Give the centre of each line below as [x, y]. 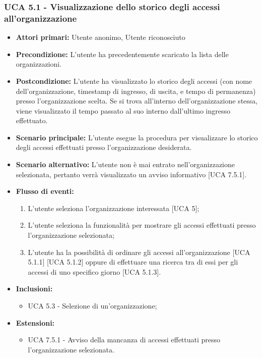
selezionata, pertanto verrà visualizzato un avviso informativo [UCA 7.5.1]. [131, 174]
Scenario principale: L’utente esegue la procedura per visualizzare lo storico [137, 137]
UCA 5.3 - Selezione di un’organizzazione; [92, 306]
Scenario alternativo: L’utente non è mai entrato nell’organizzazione [125, 164]
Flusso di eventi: [45, 191]
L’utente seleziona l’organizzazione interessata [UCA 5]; [114, 208]
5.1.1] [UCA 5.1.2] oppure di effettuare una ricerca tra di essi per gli [133, 262]
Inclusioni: [34, 289]
